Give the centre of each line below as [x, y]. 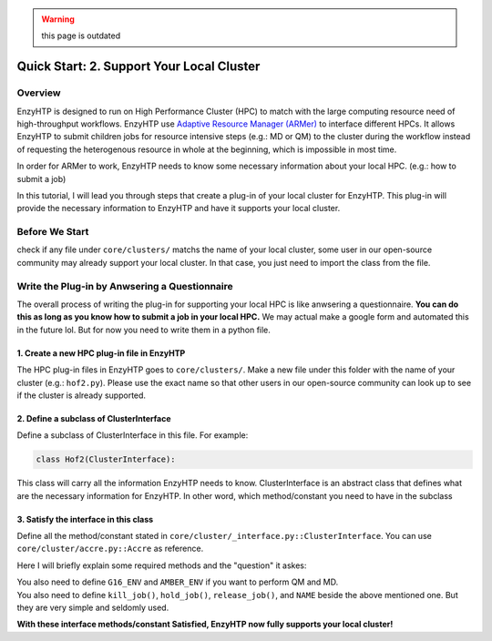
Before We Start [53, 232]
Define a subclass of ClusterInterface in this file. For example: [133, 435]
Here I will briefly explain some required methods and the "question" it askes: [162, 565]
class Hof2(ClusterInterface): [106, 459]
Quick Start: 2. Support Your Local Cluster [138, 67]
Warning [58, 19]
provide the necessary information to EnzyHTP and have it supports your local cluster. [179, 209]
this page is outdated [81, 36]
